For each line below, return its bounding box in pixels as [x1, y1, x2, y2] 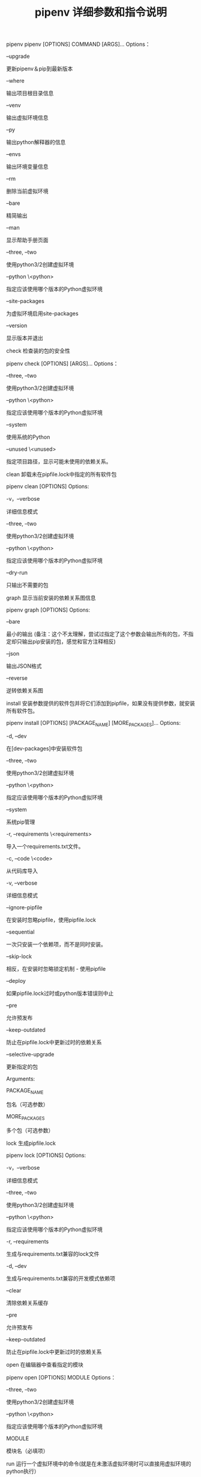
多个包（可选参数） [6, 1126, 54, 1134]
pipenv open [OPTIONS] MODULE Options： [6, 1373, 116, 1381]
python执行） [6, 1467, 40, 1475]
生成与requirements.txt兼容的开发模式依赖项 [6, 1275, 116, 1282]
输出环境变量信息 [6, 163, 49, 171]
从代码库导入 [6, 867, 38, 874]
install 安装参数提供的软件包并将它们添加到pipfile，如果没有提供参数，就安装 [6, 700, 195, 707]
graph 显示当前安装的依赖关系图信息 [6, 594, 96, 601]
